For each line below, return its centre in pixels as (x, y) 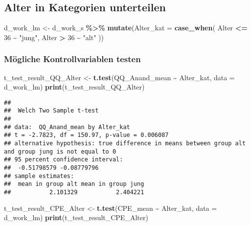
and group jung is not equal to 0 (60, 151)
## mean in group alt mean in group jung (74, 184)
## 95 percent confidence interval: (64, 160)
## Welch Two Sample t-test (51, 111)
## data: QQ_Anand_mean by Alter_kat (67, 127)
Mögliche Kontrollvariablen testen (72, 59)
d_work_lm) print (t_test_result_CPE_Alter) (76, 217)
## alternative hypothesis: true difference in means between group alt (125, 144)
